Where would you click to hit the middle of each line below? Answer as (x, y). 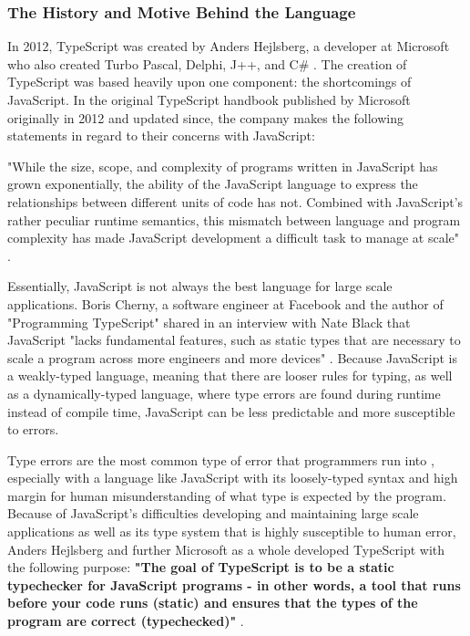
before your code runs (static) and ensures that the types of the (213, 603)
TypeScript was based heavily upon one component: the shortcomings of (209, 82)
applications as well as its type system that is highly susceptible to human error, (232, 532)
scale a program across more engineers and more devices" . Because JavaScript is (233, 357)
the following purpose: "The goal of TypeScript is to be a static (201, 567)
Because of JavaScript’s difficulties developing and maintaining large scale (213, 513)
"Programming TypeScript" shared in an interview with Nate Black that (209, 322)
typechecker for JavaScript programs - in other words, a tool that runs (234, 584)
